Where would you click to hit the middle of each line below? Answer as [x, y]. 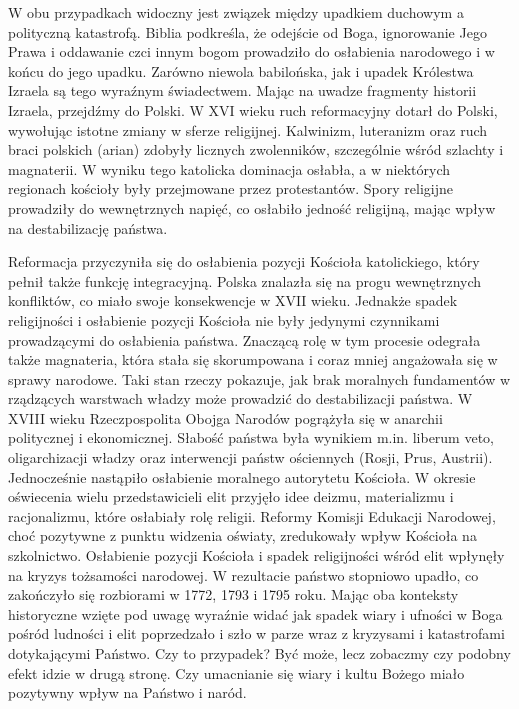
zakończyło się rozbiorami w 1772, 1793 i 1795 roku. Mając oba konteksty [233, 594]
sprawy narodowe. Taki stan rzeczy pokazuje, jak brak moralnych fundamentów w [259, 378]
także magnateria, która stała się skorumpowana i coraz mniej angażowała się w [253, 359]
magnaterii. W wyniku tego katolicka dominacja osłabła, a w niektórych [229, 168]
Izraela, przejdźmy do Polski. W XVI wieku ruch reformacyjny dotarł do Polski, [253, 109]
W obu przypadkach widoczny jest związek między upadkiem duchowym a [236, 12]
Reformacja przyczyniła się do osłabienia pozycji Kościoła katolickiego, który [244, 261]
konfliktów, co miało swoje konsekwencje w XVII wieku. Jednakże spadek [233, 300]
